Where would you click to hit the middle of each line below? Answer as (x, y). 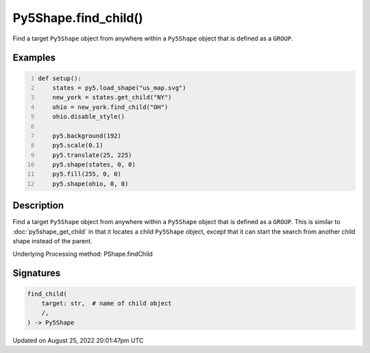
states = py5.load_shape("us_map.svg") (119, 88)
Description (38, 206)
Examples (34, 58)
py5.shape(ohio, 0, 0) (90, 184)
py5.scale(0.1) (78, 145)
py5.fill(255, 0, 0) (87, 174)
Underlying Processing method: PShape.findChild (83, 254)
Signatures (37, 273)
